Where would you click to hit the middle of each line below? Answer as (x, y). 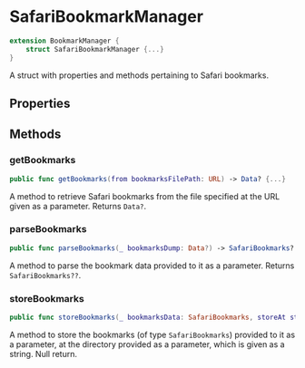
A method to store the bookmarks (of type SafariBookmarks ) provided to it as (152, 334)
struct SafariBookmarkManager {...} (95, 49)
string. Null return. (43, 353)
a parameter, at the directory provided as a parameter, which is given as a (147, 344)
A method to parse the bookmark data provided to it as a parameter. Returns (152, 266)
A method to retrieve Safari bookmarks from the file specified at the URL (145, 196)
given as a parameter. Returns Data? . (78, 206)
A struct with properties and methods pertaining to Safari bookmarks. (139, 75)
